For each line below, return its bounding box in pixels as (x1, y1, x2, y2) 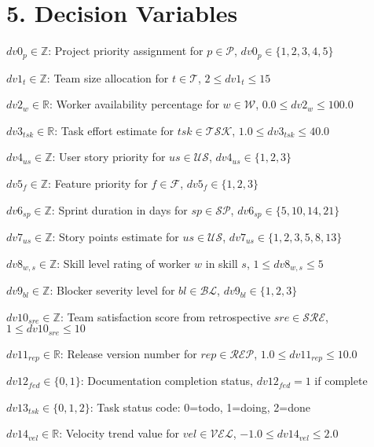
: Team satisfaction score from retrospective (60, 308, 271, 324)
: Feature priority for (48, 174, 148, 191)
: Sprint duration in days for (51, 201, 188, 218)
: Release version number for (60, 345, 197, 361)
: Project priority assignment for (48, 42, 203, 59)
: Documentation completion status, (80, 372, 253, 389)
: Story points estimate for (52, 229, 179, 244)
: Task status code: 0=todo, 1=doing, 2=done (90, 398, 310, 415)
